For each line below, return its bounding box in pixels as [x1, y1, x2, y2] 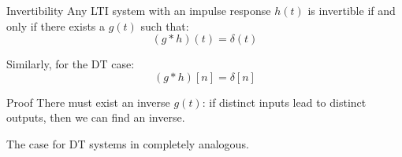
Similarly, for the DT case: [6, 56, 135, 72]
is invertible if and [307, 2, 396, 18]
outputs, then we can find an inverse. [6, 109, 185, 126]
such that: [140, 17, 189, 34]
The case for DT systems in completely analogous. [6, 135, 249, 152]
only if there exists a [6, 17, 106, 34]
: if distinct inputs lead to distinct [202, 93, 367, 110]
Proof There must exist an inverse [6, 93, 170, 110]
